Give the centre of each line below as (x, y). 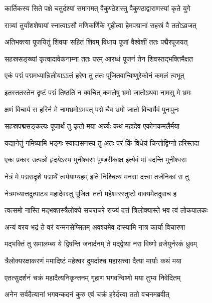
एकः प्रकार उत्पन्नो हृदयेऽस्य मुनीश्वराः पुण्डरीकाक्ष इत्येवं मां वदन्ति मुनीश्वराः (96, 160)
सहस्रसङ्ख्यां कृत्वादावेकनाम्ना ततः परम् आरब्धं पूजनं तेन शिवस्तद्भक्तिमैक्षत (99, 58)
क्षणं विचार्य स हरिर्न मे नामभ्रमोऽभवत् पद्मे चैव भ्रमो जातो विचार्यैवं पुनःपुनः (92, 109)
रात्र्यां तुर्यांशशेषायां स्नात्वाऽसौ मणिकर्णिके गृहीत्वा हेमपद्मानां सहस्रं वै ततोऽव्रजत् (100, 25)
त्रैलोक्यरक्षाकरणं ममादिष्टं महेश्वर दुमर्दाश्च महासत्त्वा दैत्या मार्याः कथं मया (93, 260)
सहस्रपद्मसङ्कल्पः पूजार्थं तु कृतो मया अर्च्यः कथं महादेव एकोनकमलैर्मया (92, 126)
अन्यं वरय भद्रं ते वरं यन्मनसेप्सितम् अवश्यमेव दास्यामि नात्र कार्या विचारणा (95, 227)
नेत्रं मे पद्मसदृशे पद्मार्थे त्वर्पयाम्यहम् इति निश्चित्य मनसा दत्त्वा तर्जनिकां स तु (97, 176)
